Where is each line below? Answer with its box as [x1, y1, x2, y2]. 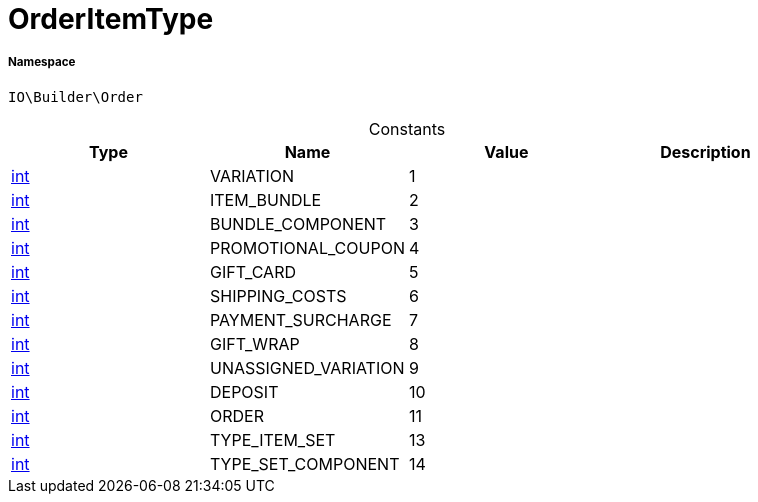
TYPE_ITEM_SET [209, 429, 336, 450]
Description [660, 141, 751, 162]
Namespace [8, 55, 76, 70]
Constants [368, 118, 446, 139]
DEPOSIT [209, 381, 279, 402]
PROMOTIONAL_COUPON [209, 237, 405, 258]
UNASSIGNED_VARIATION [209, 357, 405, 378]
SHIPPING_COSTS [209, 285, 347, 306]
